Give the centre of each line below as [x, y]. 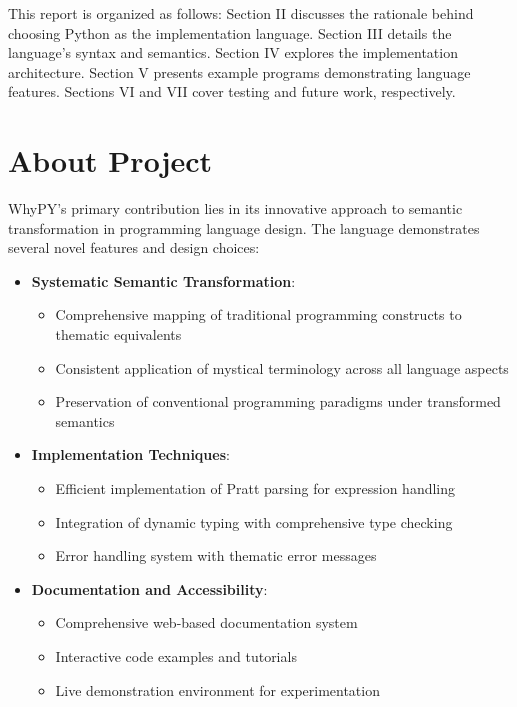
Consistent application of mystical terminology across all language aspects [282, 367]
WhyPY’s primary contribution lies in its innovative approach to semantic [235, 208]
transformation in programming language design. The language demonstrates [244, 227]
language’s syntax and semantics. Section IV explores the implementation [233, 52]
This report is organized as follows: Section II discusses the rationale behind [241, 13]
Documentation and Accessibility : [149, 588]
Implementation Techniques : [130, 454]
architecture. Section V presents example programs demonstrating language [239, 71]
